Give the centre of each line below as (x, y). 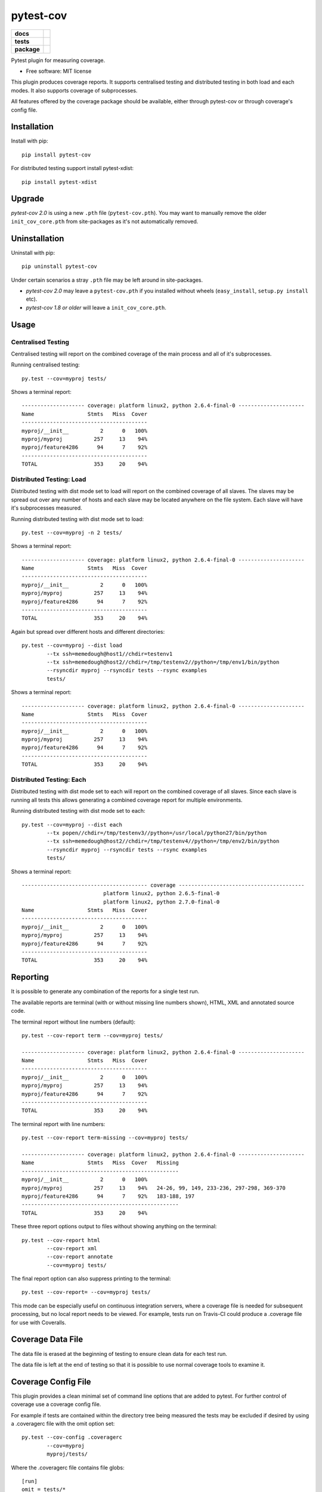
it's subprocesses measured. (47, 508)
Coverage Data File (47, 1340)
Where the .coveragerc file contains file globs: (68, 1468)
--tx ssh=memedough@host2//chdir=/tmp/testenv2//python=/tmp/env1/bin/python (163, 662)
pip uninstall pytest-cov (60, 266)
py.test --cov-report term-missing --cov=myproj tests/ (105, 1138)
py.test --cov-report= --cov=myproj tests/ (86, 1292)
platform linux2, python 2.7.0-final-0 (162, 902)
